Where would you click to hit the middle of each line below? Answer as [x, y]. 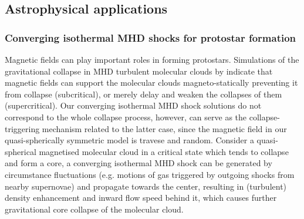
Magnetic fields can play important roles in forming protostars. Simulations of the [152, 59]
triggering [22, 128]
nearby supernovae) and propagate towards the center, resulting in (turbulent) [146, 186]
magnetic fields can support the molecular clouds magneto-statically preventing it [151, 82]
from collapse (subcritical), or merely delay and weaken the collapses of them [143, 94]
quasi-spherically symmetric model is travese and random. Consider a [129, 140]
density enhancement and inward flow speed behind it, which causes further [141, 198]
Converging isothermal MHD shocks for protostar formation [151, 37]
